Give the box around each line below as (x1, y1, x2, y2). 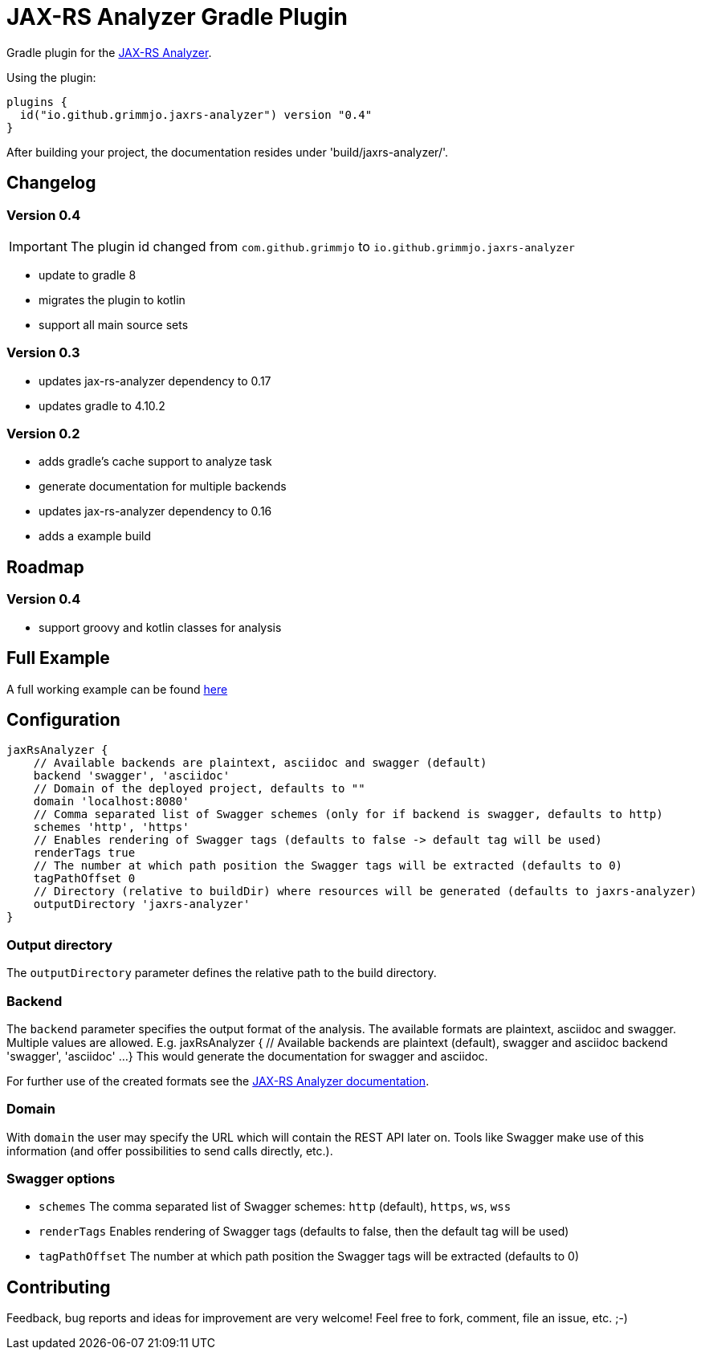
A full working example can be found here (6, 682, 228, 696)
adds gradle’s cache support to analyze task (39, 454, 272, 469)
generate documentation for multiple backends (39, 479, 287, 494)
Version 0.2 (6, 426, 80, 442)
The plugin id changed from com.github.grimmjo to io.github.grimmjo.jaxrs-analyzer (70, 238, 575, 255)
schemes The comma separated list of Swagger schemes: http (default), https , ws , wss (39, 1199, 511, 1214)
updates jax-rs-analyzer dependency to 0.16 (39, 504, 272, 519)
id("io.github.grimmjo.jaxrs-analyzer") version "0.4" (19, 108, 373, 121)
